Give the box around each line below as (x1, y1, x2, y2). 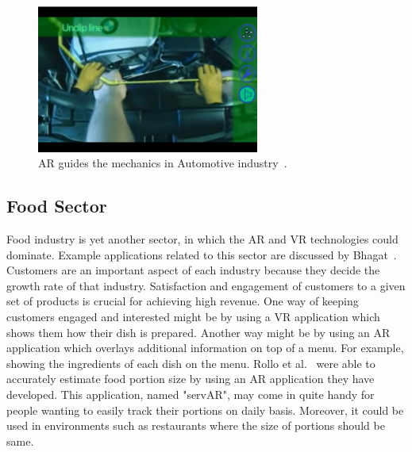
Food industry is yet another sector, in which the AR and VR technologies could (6, 231, 399, 247)
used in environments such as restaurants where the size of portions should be (6, 417, 385, 434)
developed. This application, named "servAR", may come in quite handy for (6, 386, 375, 403)
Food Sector (6, 193, 107, 218)
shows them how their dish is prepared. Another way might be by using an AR (6, 324, 391, 340)
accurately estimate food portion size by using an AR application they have (6, 370, 375, 387)
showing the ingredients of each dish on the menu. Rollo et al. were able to (6, 354, 375, 371)
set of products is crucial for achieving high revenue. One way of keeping (6, 293, 359, 309)
